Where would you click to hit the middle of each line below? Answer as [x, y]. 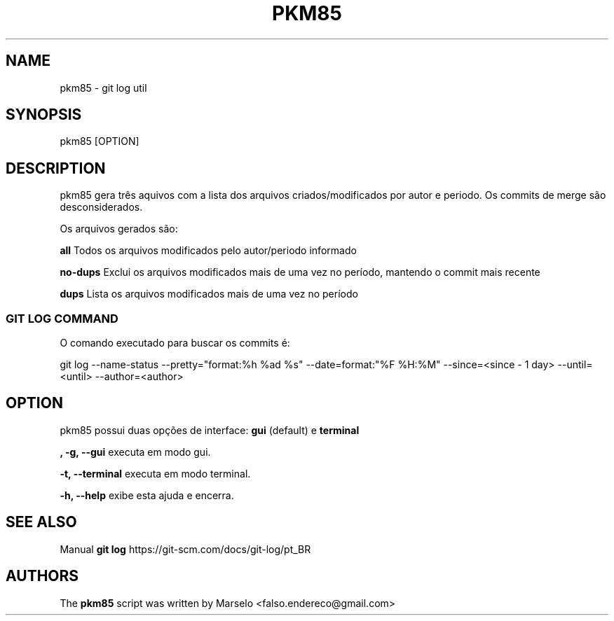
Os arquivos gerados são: [119, 229]
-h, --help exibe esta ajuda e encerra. [147, 495]
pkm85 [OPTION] [100, 141]
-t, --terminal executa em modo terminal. [155, 473]
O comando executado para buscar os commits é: [175, 343]
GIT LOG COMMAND [62, 318]
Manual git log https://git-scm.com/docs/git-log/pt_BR [185, 549]
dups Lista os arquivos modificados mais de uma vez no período [209, 294]
